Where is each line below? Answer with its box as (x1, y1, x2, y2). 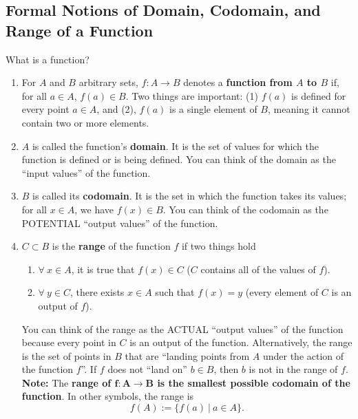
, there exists (70, 285, 125, 299)
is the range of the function (52, 239, 171, 253)
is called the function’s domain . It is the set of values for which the (32, 138, 319, 153)
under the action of (262, 348, 344, 363)
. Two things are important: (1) (125, 88, 259, 103)
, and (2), (96, 102, 136, 116)
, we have (74, 202, 114, 216)
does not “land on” (107, 362, 187, 376)
